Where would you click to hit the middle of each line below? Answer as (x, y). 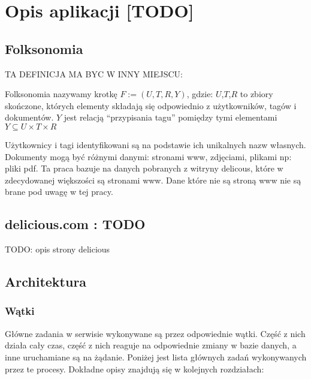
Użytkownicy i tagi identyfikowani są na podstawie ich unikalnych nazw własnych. (155, 144)
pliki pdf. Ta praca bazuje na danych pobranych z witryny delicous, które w (144, 168)
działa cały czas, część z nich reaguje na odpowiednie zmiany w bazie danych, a (151, 345)
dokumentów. (29, 117)
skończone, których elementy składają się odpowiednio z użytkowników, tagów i (151, 105)
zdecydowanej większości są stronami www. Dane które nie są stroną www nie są (153, 180)
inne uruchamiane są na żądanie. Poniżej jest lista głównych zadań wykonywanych (156, 357)
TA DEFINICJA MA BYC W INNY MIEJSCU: (94, 73)
